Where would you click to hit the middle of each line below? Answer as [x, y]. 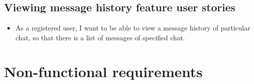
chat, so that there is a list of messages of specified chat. [100, 37]
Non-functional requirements [103, 71]
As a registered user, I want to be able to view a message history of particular [133, 28]
